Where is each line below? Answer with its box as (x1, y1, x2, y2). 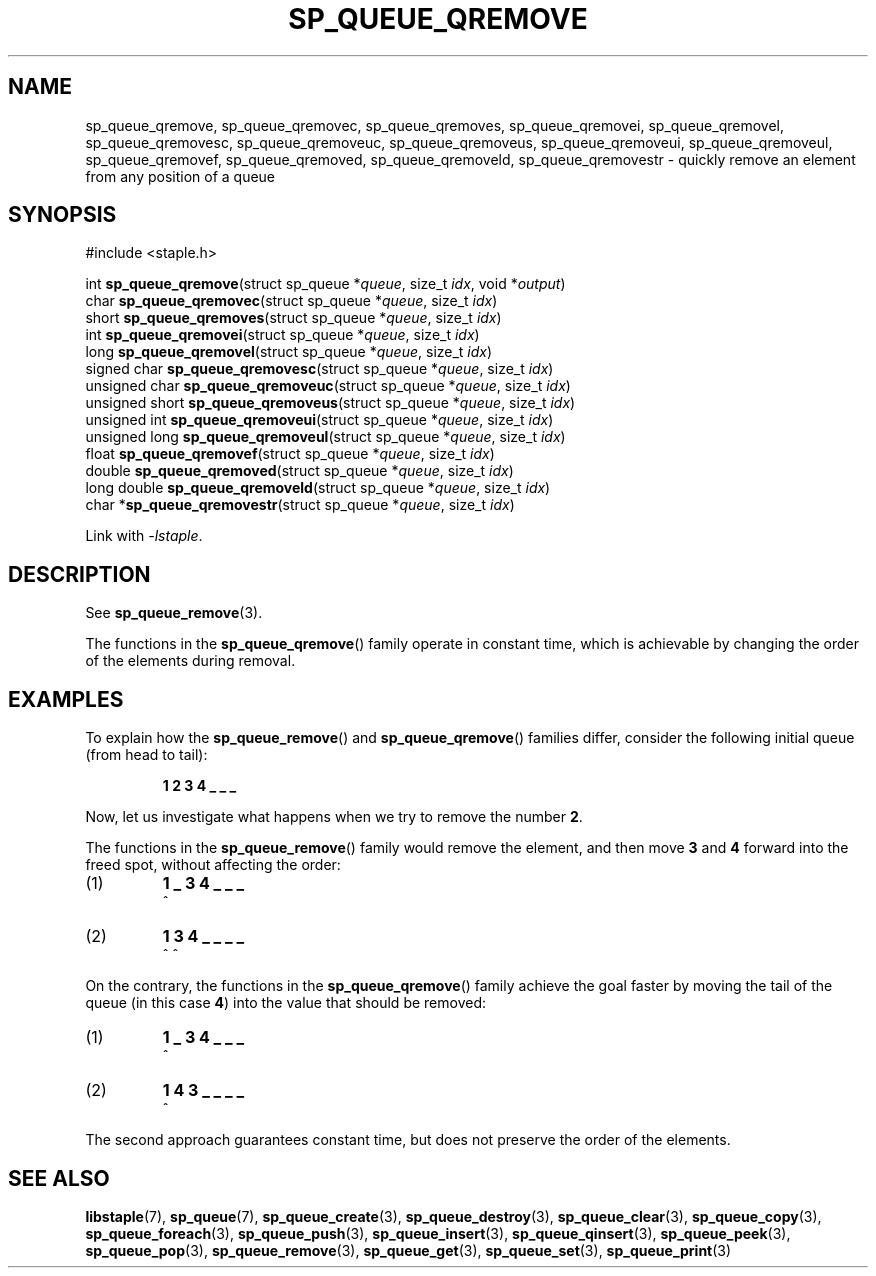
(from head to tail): (85, 746, 208, 764)
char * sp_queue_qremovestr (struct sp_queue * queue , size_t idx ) (85, 496, 515, 514)
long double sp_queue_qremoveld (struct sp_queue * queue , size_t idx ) (85, 479, 551, 497)
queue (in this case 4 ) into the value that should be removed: (85, 994, 486, 1012)
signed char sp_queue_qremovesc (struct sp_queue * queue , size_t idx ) (85, 360, 554, 378)
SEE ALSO (8, 1165, 110, 1191)
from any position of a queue (85, 167, 276, 185)
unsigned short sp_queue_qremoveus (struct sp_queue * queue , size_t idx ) (85, 394, 576, 412)
